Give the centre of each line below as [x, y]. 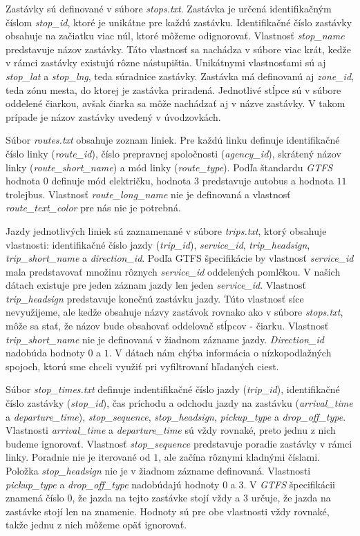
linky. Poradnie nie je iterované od [78, 457]
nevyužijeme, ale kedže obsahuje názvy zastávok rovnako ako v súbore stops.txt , [174, 312]
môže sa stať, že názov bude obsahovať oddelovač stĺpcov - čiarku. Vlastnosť [167, 326]
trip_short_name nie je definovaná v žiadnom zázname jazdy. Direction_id [165, 339]
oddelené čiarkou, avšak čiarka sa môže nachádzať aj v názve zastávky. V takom [176, 103]
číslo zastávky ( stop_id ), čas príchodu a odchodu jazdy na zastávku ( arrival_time [179, 403]
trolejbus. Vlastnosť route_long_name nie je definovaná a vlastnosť [148, 194]
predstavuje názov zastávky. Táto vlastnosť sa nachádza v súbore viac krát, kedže [178, 49]
